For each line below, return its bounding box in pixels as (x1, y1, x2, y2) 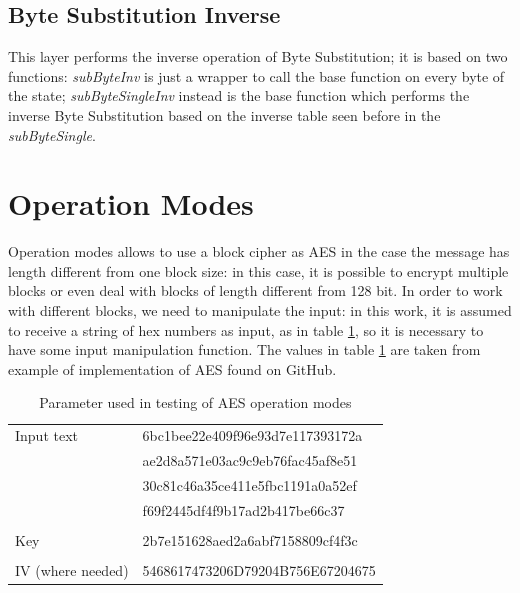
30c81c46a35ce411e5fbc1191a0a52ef (142, 474, 357, 495)
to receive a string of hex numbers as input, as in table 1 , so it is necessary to (8, 319, 484, 340)
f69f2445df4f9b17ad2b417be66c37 (142, 499, 345, 520)
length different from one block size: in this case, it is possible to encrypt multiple (8, 260, 509, 281)
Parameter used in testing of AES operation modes (39, 392, 352, 413)
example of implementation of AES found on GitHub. (8, 358, 337, 379)
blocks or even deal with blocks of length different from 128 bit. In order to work (8, 280, 503, 301)
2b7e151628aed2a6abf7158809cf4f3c (142, 529, 358, 550)
